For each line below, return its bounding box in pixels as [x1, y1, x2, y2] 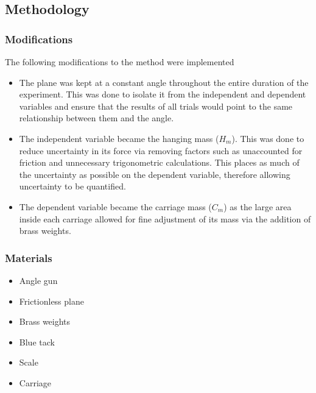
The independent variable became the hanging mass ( [19, 132, 219, 144]
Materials [5, 250, 52, 265]
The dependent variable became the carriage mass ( [19, 200, 212, 213]
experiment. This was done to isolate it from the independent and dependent [19, 88, 306, 101]
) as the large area [223, 200, 292, 213]
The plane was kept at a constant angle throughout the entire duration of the [19, 76, 309, 88]
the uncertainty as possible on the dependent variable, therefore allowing [19, 168, 290, 180]
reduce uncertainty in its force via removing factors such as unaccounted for [19, 144, 303, 157]
